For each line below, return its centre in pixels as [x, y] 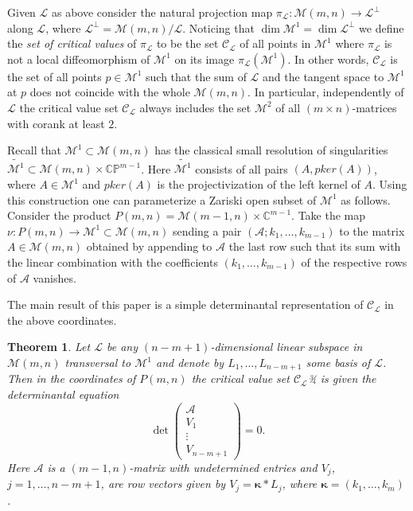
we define [382, 27]
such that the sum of [196, 76]
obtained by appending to [149, 246]
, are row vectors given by [163, 484]
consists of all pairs [242, 168]
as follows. [366, 199]
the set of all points [55, 76]
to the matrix [372, 230]
